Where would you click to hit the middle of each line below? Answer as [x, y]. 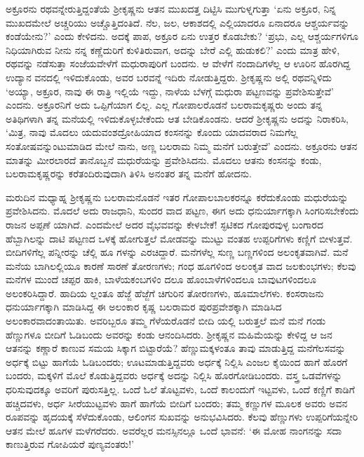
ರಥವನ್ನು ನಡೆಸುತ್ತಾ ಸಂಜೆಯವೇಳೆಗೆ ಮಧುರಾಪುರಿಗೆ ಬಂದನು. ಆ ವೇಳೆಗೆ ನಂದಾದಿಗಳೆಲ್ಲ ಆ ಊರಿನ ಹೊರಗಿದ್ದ [178, 63]
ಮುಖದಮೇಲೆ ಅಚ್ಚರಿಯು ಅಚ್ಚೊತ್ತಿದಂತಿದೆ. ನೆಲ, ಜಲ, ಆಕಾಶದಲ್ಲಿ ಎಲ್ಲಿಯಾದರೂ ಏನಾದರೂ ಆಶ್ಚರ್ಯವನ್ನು [177, 22]
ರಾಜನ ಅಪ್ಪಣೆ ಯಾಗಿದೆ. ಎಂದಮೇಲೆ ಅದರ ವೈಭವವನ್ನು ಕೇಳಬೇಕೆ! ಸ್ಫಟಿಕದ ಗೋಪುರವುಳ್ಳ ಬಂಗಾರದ [165, 224]
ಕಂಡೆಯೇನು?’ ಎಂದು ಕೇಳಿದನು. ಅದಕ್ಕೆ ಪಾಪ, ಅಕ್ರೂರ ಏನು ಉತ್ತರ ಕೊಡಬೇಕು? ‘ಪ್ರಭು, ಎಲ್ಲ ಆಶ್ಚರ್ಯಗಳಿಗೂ [182, 36]
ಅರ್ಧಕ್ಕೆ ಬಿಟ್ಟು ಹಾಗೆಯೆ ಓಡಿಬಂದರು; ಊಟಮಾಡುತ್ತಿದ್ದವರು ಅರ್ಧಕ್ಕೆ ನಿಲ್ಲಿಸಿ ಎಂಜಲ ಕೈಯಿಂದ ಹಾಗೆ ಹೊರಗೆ [177, 361]
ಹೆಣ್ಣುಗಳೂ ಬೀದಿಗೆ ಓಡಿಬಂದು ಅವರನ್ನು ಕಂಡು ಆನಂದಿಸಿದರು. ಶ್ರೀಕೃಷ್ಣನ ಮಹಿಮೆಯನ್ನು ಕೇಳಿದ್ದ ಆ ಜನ [169, 334]
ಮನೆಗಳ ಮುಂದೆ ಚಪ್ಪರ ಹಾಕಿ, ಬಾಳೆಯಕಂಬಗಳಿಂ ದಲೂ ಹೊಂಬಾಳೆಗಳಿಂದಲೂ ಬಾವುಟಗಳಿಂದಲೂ [161, 279]
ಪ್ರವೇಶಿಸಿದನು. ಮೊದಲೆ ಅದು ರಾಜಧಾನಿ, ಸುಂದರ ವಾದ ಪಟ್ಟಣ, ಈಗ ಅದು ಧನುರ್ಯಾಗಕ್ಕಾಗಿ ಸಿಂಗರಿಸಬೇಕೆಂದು [182, 211]
